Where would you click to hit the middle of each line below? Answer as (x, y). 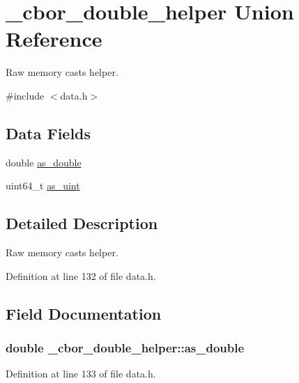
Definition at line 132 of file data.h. (81, 275)
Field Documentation (84, 313)
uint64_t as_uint (43, 186)
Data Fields (48, 133)
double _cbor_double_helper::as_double (125, 347)
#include (25, 95)
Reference (54, 39)
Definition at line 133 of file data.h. (81, 374)
